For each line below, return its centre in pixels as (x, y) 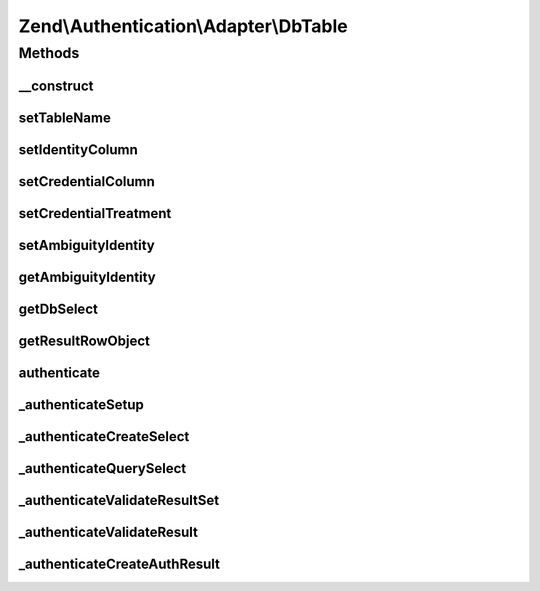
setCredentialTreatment (95, 213)
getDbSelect (58, 308)
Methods (49, 53)
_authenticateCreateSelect (104, 436)
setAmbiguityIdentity (86, 245)
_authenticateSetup (81, 404)
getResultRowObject (84, 340)
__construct (56, 85)
